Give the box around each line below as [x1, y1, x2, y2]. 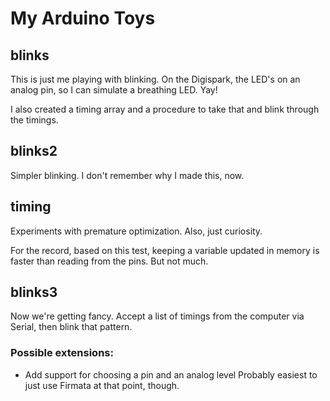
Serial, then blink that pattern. [10, 321, 133, 333]
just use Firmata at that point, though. [24, 379, 180, 391]
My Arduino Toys [10, 7, 156, 30]
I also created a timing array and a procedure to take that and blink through [10, 103, 320, 115]
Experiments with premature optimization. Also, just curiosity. [10, 225, 263, 237]
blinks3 [10, 284, 58, 301]
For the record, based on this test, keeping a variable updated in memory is [10, 244, 320, 256]
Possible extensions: [10, 346, 114, 360]
